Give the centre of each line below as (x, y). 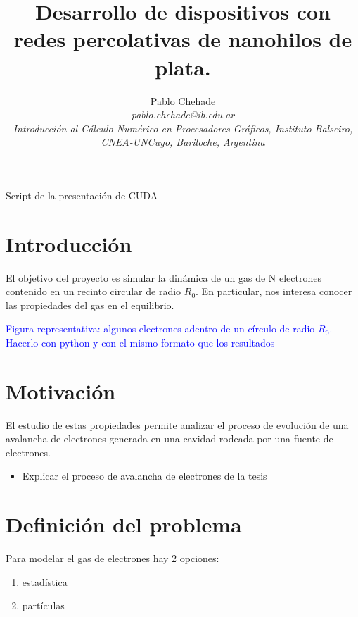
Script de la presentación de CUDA (82, 195)
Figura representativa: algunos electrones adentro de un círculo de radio (160, 329)
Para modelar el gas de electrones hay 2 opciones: (113, 558)
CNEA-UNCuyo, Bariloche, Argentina (183, 142)
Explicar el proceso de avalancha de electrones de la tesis (145, 476)
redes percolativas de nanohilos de (183, 39)
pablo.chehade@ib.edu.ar (183, 114)
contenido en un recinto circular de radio (94, 291)
